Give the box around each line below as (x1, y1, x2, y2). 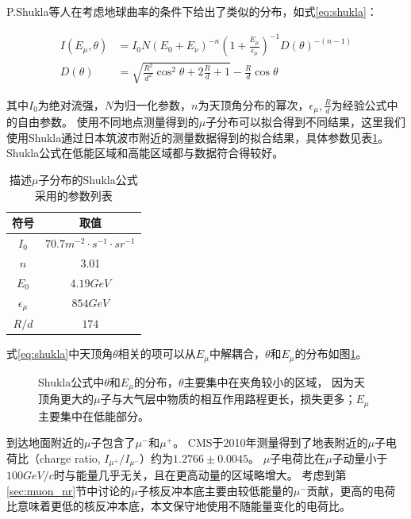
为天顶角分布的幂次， (198, 96, 309, 113)
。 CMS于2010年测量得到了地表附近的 (173, 434, 368, 451)
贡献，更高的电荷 (306, 482, 396, 498)
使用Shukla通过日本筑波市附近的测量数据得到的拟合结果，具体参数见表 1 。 (6, 129, 390, 145)
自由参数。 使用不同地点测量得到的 (17, 113, 199, 130)
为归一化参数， (113, 96, 192, 113)
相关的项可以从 (117, 345, 196, 362)
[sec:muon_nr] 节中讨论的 (6, 482, 132, 498)
